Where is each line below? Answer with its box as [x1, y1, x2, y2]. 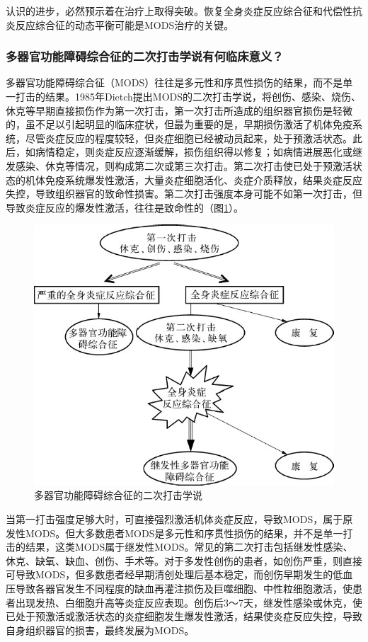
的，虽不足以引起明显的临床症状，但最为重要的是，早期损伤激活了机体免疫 [6, 117, 352, 132]
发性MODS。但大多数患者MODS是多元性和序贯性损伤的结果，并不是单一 [6, 525, 343, 540]
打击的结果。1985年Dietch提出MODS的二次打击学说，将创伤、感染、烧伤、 [15, 89, 362, 103]
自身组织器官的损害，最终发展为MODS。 [6, 622, 195, 637]
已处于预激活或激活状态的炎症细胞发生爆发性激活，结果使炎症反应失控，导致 [6, 609, 362, 624]
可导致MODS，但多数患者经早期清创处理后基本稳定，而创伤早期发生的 [6, 567, 333, 582]
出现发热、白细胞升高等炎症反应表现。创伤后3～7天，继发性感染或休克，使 [15, 595, 362, 609]
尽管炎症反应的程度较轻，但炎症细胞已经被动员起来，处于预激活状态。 [25, 130, 352, 145]
